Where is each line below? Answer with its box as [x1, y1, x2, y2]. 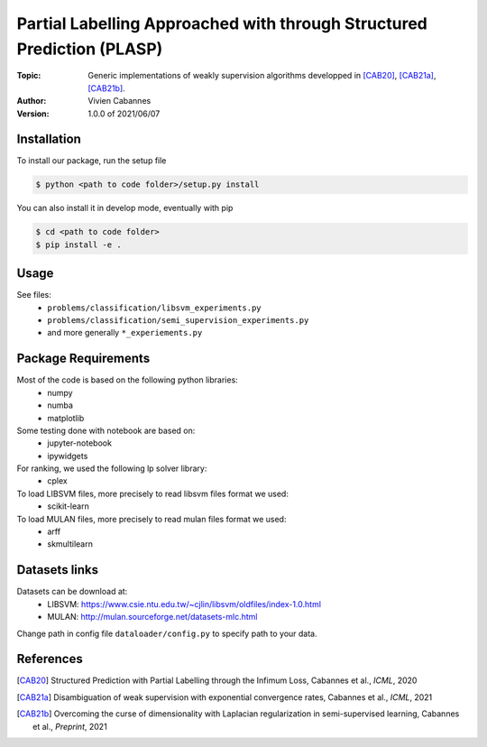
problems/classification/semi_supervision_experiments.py [47, 316, 309, 326]
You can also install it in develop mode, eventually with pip [16, 203, 234, 214]
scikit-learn [47, 501, 89, 512]
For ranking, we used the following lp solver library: [16, 463, 207, 474]
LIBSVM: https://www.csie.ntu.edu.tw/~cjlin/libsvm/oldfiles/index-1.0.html [47, 598, 322, 609]
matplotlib [47, 412, 85, 423]
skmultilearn [47, 539, 94, 549]
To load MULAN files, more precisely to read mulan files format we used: [16, 513, 287, 524]
